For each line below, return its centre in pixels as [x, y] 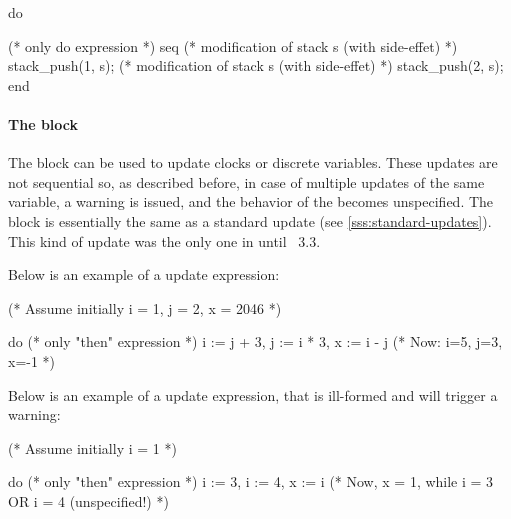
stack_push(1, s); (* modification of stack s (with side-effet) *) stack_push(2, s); [256, 65]
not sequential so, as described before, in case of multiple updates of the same [246, 181]
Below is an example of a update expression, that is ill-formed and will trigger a [253, 394]
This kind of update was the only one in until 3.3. [164, 240]
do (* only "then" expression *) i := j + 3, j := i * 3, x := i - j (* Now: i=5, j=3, [255, 341]
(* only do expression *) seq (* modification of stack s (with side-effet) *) [233, 45]
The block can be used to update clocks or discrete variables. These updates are [253, 162]
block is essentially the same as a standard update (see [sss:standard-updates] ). [250, 220]
